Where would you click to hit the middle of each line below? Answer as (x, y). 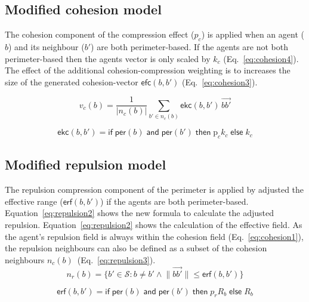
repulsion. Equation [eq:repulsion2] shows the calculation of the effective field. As (154, 225)
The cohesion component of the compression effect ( (100, 34)
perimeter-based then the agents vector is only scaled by (108, 58)
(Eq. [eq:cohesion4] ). (261, 58)
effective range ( (34, 201)
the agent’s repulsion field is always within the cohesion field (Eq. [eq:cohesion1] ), (154, 236)
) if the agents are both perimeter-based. (174, 201)
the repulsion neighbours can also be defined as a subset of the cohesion (136, 248)
